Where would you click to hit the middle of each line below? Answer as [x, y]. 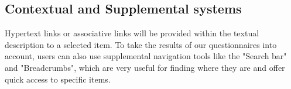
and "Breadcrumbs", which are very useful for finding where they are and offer [145, 67]
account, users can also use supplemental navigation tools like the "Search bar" [146, 56]
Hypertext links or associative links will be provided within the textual [132, 33]
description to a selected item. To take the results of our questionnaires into [141, 44]
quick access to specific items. [58, 79]
